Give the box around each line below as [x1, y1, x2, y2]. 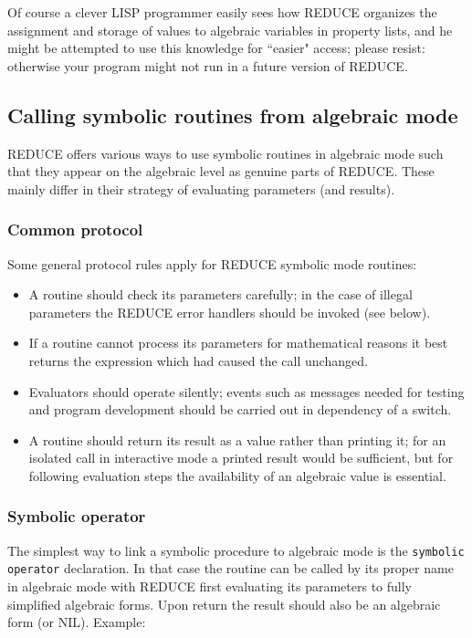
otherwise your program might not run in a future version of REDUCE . [7, 56, 408, 75]
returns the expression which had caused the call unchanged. [28, 350, 368, 370]
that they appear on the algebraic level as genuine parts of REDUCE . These [7, 162, 435, 181]
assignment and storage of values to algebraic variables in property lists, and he [7, 20, 453, 39]
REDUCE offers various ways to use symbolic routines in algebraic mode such [7, 143, 444, 162]
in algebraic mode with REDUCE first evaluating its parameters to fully [7, 577, 412, 596]
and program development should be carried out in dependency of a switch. [28, 400, 452, 419]
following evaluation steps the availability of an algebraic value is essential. [28, 465, 446, 485]
